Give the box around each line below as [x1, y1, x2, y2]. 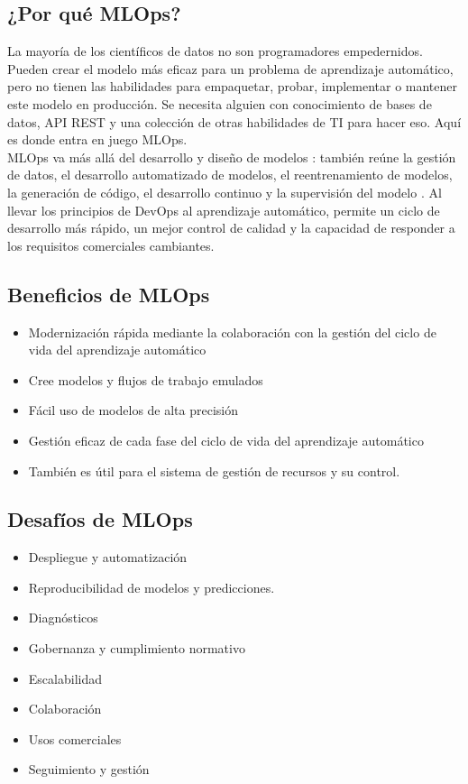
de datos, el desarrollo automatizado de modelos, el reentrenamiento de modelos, [7, 165, 453, 184]
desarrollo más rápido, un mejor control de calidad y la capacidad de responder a [7, 218, 455, 237]
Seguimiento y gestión [28, 760, 150, 779]
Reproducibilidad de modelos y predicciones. [28, 577, 275, 596]
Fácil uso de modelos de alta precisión [28, 401, 239, 420]
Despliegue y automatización [28, 548, 188, 567]
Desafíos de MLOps [7, 505, 193, 533]
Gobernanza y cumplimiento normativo [28, 639, 245, 658]
